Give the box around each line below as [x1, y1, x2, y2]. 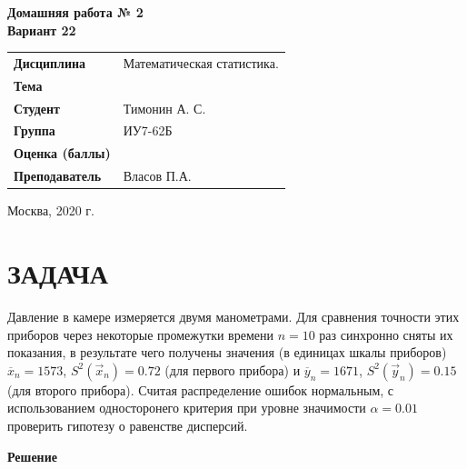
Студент [14, 98, 60, 117]
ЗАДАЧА [7, 254, 109, 292]
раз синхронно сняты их [319, 324, 453, 344]
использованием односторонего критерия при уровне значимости [7, 398, 366, 417]
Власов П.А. [123, 166, 192, 185]
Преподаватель [14, 166, 102, 185]
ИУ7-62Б [123, 121, 173, 140]
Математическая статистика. [123, 53, 279, 72]
